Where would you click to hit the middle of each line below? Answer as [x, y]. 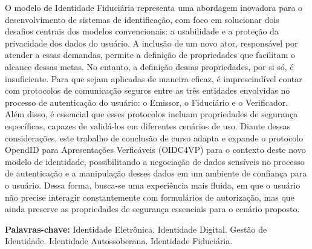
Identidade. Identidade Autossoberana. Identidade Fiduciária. [119, 241]
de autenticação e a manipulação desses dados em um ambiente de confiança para [156, 173]
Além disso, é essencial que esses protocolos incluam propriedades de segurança [151, 114]
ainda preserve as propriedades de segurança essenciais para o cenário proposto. [152, 209]
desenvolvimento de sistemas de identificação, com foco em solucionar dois [142, 19]
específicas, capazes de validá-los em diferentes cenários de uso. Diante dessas [148, 125]
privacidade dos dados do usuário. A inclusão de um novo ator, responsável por [151, 43]
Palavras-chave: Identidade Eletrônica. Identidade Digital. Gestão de [136, 229]
